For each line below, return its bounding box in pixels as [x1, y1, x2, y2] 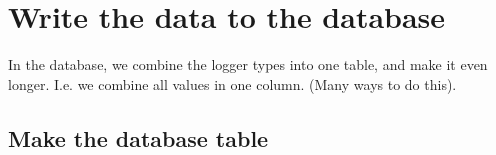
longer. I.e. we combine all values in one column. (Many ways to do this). [8, 73, 457, 94]
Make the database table [8, 122, 269, 153]
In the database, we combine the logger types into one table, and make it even [8, 54, 488, 75]
